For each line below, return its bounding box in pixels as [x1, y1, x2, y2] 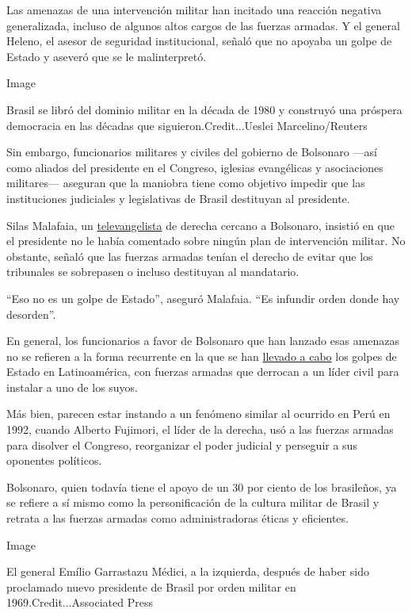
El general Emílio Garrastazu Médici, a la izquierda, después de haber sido [6, 563, 369, 580]
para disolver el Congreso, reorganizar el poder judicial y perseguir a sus [6, 436, 357, 453]
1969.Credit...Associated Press [6, 594, 153, 611]
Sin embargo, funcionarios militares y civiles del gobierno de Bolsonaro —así [6, 144, 377, 160]
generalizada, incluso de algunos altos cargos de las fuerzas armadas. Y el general [6, 17, 400, 33]
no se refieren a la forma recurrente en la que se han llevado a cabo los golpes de [6, 347, 397, 364]
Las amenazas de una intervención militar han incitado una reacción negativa [6, 2, 382, 17]
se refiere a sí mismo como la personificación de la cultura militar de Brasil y [6, 494, 380, 511]
